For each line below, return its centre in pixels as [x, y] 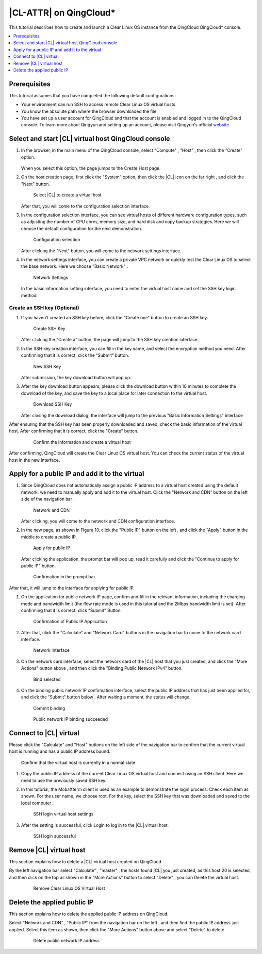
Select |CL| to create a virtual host [67, 195]
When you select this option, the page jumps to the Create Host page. [91, 168]
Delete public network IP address [66, 941]
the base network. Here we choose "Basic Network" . [74, 266]
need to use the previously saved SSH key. [64, 781]
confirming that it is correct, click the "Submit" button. [75, 355]
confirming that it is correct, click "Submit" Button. [72, 610]
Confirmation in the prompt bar [64, 577]
